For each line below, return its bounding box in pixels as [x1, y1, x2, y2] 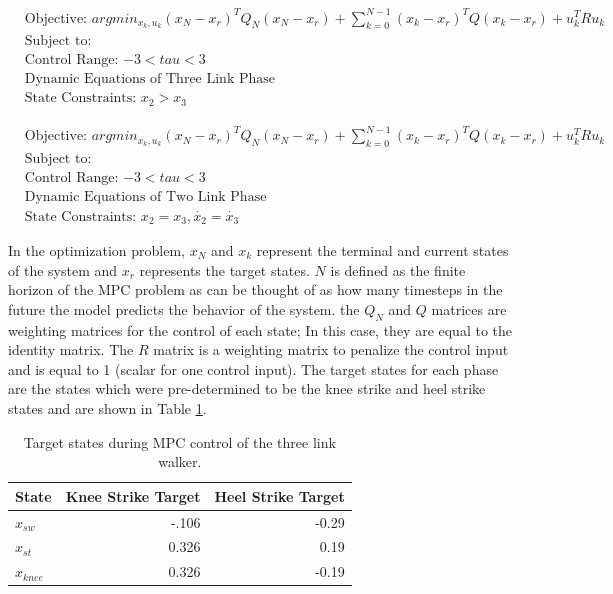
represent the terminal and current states [256, 240, 509, 261]
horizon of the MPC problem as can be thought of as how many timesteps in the [8, 279, 503, 300]
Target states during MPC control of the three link [23, 431, 336, 452]
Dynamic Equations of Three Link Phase [24, 72, 275, 87]
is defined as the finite [330, 259, 466, 280]
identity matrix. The [8, 339, 134, 360]
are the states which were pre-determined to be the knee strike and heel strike [8, 378, 486, 399]
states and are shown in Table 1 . [8, 397, 207, 418]
